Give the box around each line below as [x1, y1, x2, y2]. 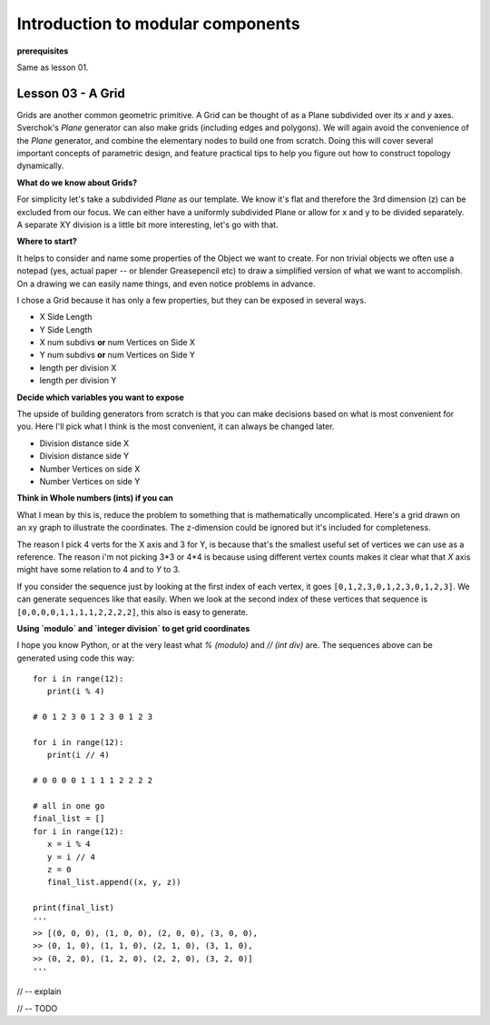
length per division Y [39, 375, 117, 386]
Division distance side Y [39, 451, 130, 462]
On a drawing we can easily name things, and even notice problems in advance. [16, 278, 316, 289]
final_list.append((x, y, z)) [46, 877, 181, 888]
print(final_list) [33, 902, 115, 913]
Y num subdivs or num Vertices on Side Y [39, 350, 195, 361]
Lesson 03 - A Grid [16, 85, 126, 101]
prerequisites [16, 45, 69, 56]
